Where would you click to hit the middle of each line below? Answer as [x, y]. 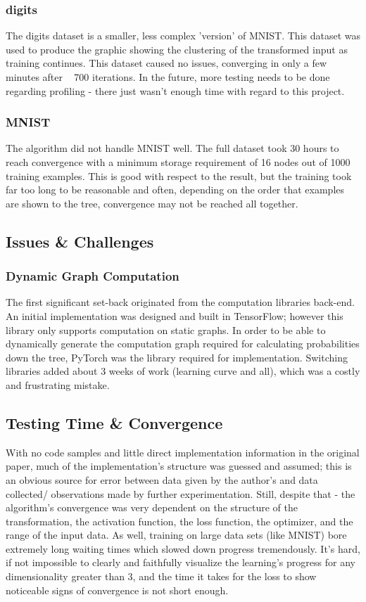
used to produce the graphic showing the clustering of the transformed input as [177, 49]
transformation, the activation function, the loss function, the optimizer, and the [179, 521]
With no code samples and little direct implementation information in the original [183, 452]
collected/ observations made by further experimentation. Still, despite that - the [181, 493]
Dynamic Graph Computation [93, 276]
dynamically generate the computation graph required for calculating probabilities [183, 344]
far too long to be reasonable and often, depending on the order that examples [175, 190]
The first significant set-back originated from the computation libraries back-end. [180, 302]
